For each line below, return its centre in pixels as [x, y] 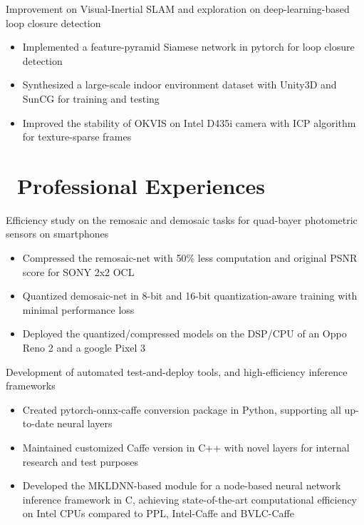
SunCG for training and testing [91, 98]
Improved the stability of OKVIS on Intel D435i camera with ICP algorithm [189, 122]
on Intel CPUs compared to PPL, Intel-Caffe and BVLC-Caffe [158, 513]
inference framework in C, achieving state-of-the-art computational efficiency [190, 499]
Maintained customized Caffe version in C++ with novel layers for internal [186, 447]
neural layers [85, 423]
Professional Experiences [141, 185]
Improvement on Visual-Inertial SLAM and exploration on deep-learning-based [178, 9]
